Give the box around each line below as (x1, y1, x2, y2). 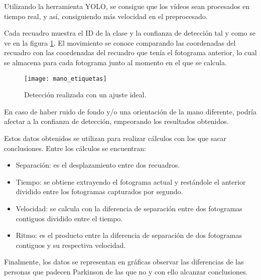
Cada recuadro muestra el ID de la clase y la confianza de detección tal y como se (4, 28, 255, 38)
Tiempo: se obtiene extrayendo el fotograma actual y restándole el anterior (16, 176, 246, 187)
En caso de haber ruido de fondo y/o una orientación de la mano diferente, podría (4, 106, 256, 116)
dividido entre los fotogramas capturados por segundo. (16, 186, 183, 197)
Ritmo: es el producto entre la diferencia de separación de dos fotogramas (16, 230, 242, 240)
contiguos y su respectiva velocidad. (16, 239, 126, 250)
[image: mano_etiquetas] (24, 75, 107, 82)
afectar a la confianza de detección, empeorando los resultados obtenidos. (4, 116, 229, 126)
